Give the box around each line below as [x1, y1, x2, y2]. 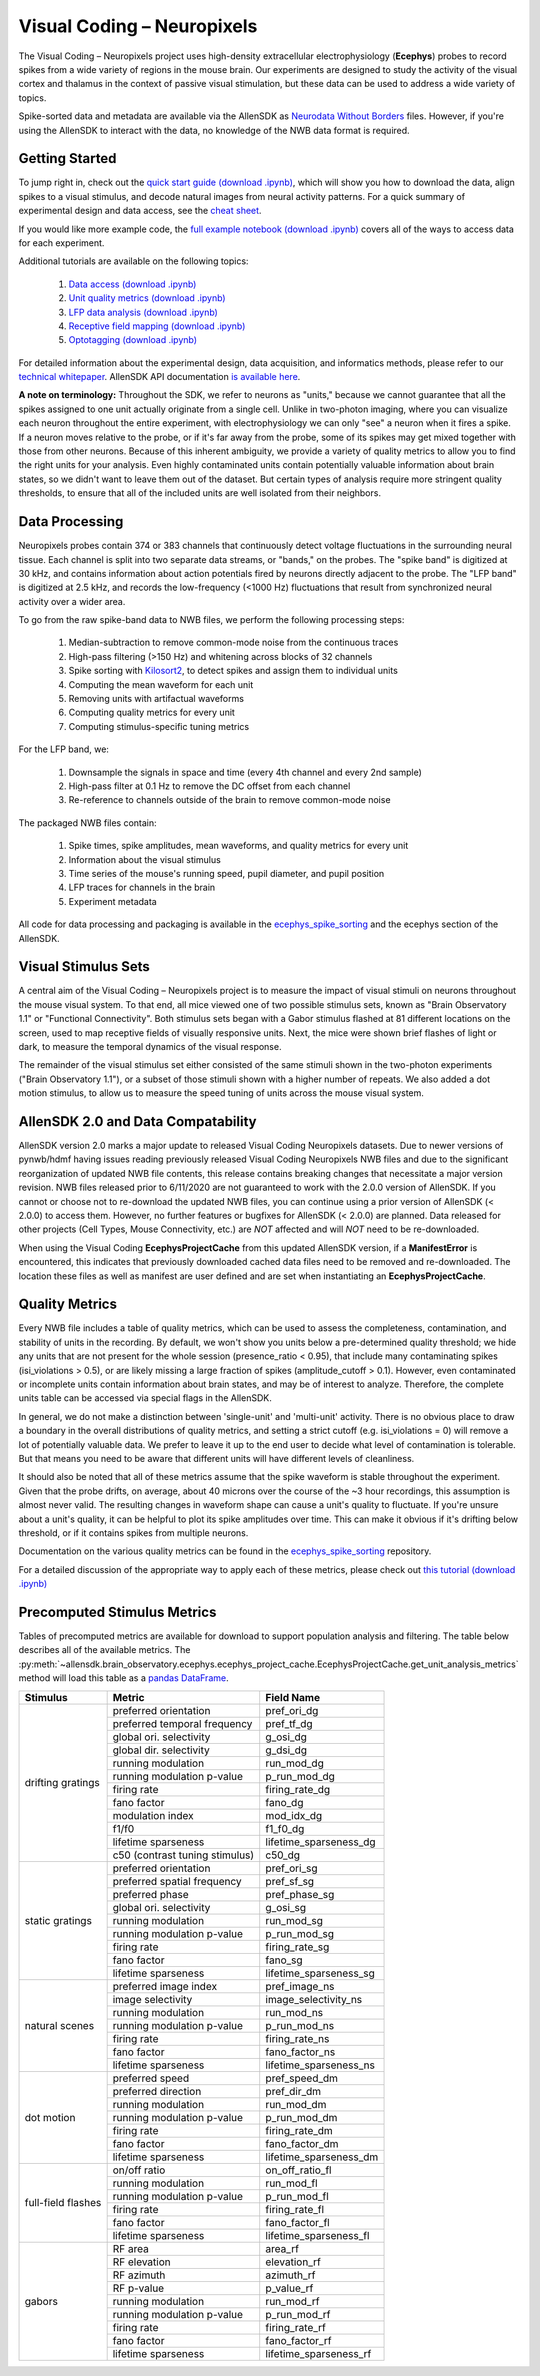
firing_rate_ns [265, 2031, 330, 2045]
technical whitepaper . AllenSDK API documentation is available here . [18, 371, 301, 383]
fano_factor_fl [265, 2215, 330, 2229]
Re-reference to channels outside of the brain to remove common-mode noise [68, 794, 391, 806]
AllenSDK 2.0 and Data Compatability [18, 1113, 257, 1130]
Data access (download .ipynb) [68, 278, 197, 290]
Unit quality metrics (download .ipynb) [68, 292, 226, 304]
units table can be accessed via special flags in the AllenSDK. [18, 1392, 272, 1404]
